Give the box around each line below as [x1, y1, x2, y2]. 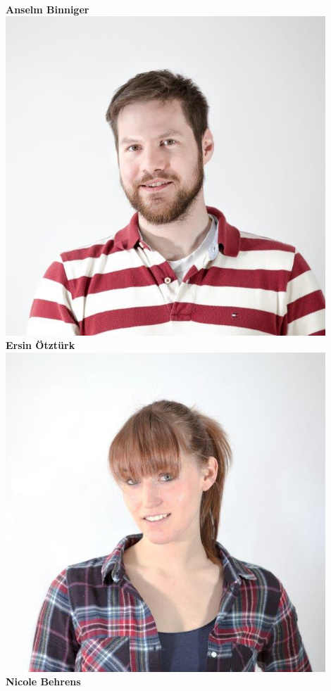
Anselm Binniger [6, 1, 89, 16]
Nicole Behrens [6, 674, 81, 689]
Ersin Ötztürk [6, 338, 75, 353]
